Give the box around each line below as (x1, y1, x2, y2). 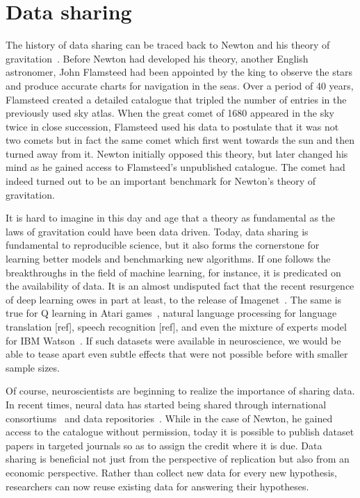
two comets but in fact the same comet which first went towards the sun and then (6, 133, 355, 147)
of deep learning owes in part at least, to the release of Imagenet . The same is (6, 292, 342, 306)
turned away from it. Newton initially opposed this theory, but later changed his (6, 146, 348, 160)
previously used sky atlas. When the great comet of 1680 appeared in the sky (6, 106, 334, 120)
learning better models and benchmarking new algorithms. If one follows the (6, 251, 331, 266)
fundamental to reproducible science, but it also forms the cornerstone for (6, 238, 320, 252)
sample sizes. (6, 360, 60, 374)
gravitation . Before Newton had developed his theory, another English (6, 51, 309, 65)
